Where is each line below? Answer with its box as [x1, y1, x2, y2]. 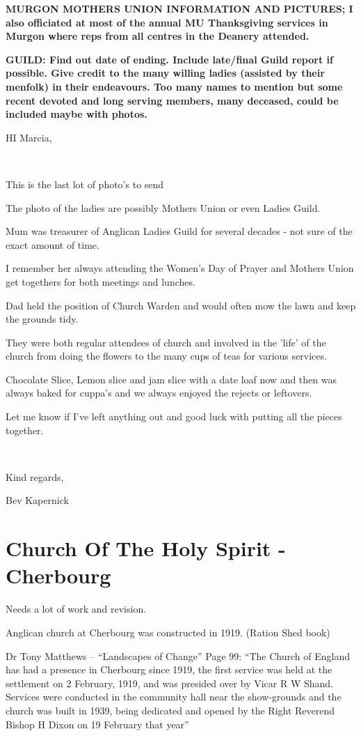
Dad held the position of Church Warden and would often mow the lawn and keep [6, 298, 356, 312]
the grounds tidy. [6, 312, 79, 326]
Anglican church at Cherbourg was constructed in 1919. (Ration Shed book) [6, 624, 330, 639]
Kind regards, [6, 469, 64, 484]
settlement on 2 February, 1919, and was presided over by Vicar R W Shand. [6, 675, 333, 690]
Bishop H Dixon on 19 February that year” [6, 716, 189, 731]
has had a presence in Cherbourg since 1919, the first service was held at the [6, 662, 332, 677]
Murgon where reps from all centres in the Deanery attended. [6, 29, 310, 43]
